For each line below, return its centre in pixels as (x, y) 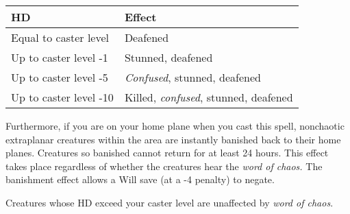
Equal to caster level (60, 37)
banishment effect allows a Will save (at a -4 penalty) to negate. (140, 179)
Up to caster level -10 (62, 97)
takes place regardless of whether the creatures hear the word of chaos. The (164, 166)
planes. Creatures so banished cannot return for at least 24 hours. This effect (167, 153)
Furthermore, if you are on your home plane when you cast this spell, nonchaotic (175, 126)
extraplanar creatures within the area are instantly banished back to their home (173, 139)
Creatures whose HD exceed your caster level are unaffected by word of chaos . (170, 202)
